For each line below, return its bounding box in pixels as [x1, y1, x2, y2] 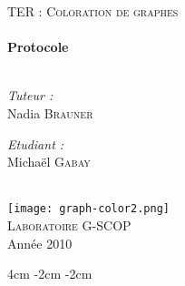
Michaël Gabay [7, 152, 91, 171]
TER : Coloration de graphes [7, 2, 179, 20]
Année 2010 [7, 233, 73, 252]
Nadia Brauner [7, 103, 93, 122]
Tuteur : [7, 86, 54, 105]
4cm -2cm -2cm [7, 264, 92, 283]
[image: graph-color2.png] [7, 202, 170, 216]
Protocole [7, 37, 69, 56]
